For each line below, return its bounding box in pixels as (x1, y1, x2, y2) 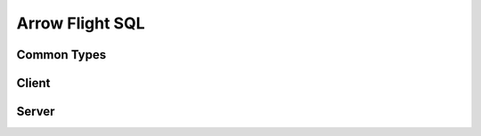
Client (16, 76, 51, 91)
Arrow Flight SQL (16, 13, 145, 33)
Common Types (16, 47, 107, 62)
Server (16, 104, 55, 119)
